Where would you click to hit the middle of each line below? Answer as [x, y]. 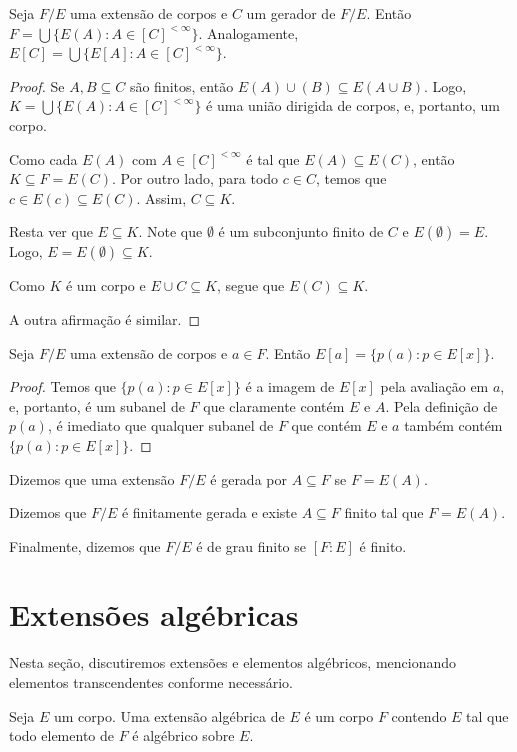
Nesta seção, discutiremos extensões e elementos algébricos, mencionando [233, 662]
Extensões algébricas [154, 614]
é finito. [383, 545]
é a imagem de [290, 386]
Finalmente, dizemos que [85, 545]
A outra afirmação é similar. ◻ [105, 318]
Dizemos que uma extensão [92, 478]
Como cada [43, 158]
